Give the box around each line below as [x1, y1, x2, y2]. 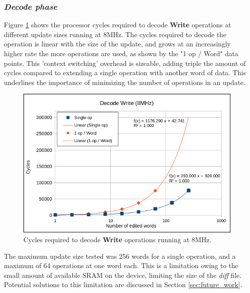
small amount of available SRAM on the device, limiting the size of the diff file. [4, 270, 242, 280]
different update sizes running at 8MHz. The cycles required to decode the [4, 29, 227, 39]
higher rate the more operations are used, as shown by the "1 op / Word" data [4, 48, 239, 58]
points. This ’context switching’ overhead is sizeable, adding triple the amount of [4, 58, 246, 68]
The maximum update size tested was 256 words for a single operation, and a [4, 251, 236, 261]
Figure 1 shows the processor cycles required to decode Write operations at [4, 20, 231, 30]
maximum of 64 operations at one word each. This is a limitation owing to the [4, 260, 238, 271]
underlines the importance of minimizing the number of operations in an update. [4, 77, 246, 87]
